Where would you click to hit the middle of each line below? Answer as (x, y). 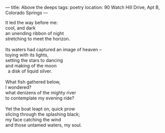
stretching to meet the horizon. (38, 39)
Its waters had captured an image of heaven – (54, 49)
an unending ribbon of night (34, 33)
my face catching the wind (33, 120)
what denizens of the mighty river (41, 93)
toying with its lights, (27, 55)
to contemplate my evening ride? (40, 98)
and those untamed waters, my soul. (44, 125)
